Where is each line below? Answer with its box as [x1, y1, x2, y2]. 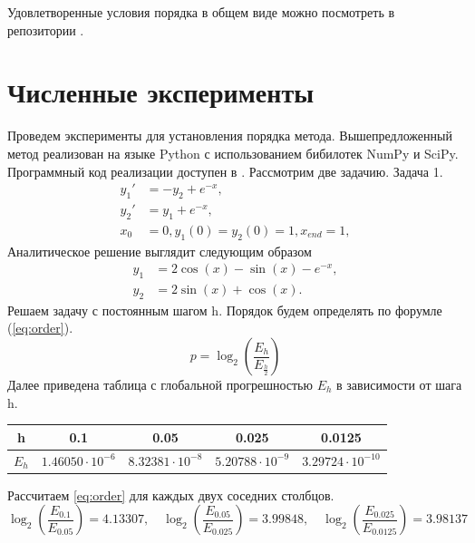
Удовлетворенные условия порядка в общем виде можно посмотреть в [7, 3, 395, 21]
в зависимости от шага [336, 375, 462, 394]
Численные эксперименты [7, 73, 315, 111]
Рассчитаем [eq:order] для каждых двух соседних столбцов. [7, 485, 334, 504]
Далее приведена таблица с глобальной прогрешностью [7, 375, 313, 394]
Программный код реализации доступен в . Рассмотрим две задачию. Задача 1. [7, 161, 443, 180]
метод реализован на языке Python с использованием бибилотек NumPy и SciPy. [7, 143, 459, 162]
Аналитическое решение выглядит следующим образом [7, 241, 312, 260]
